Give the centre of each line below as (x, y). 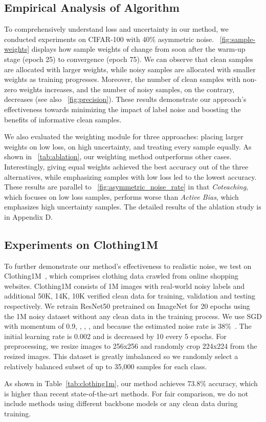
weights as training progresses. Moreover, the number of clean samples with (122, 79)
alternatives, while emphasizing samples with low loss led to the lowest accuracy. (130, 176)
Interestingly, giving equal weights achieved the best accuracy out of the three (126, 166)
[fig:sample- (238, 39)
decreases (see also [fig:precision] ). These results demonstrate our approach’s (125, 99)
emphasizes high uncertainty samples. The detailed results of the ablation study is (133, 207)
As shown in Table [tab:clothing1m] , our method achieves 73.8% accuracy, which (131, 383)
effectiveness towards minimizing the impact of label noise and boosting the (123, 109)
